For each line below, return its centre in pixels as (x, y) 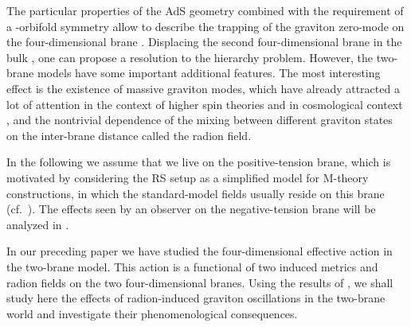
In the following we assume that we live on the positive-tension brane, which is (199, 162)
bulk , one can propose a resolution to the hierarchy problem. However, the (190, 57)
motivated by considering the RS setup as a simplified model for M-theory (188, 177)
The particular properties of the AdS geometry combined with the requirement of (205, 10)
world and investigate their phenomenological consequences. (152, 313)
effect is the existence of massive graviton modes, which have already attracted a (203, 88)
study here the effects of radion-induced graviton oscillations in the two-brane (196, 298)
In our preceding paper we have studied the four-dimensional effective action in (200, 251)
